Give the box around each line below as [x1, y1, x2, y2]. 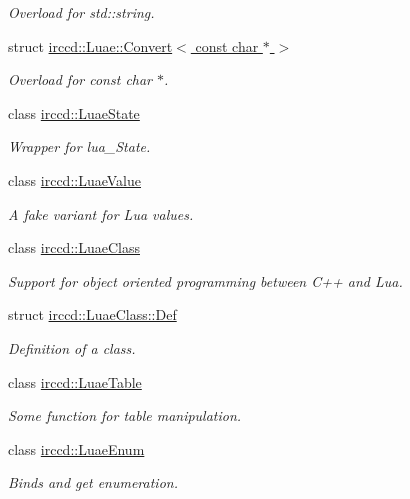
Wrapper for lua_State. [8, 136, 151, 157]
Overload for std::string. [8, 2, 155, 22]
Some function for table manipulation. [8, 405, 242, 426]
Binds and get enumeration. [8, 472, 178, 493]
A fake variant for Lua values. [8, 203, 194, 224]
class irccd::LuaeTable [8, 371, 142, 392]
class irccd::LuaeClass [8, 237, 140, 258]
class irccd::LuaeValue [8, 169, 142, 190]
